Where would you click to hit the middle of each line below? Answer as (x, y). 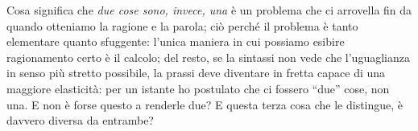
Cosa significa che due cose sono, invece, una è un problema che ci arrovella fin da (209, 10)
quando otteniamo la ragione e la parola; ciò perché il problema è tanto (182, 25)
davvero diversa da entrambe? (80, 120)
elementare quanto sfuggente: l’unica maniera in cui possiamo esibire (176, 41)
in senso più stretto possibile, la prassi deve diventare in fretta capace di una (196, 73)
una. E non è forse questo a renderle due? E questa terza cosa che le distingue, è (205, 104)
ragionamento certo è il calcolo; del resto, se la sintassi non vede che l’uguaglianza (208, 57)
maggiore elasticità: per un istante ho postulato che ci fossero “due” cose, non (198, 88)
